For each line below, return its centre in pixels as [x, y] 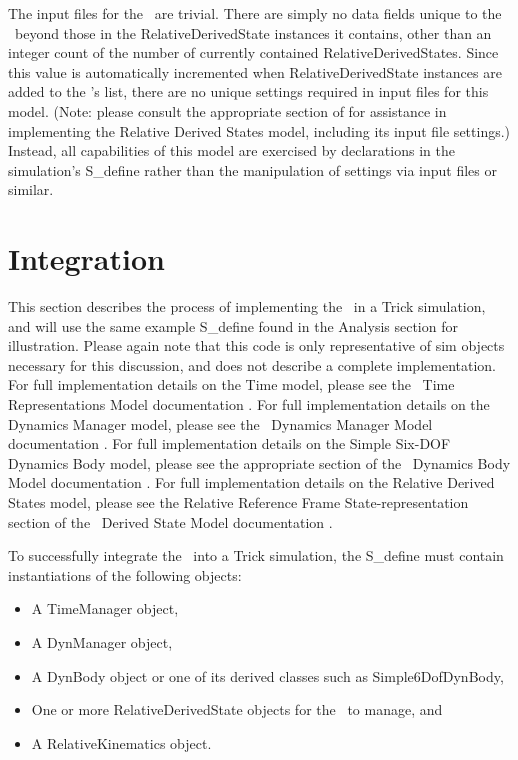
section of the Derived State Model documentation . [170, 521]
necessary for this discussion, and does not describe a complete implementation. [252, 364]
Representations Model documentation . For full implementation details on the [249, 404]
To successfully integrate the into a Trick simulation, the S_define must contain [256, 555]
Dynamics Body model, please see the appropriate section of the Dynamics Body [259, 462]
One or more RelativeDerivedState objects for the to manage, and [237, 709]
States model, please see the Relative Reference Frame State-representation [238, 502]
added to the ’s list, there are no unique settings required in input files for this [248, 91]
